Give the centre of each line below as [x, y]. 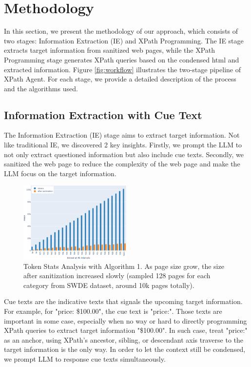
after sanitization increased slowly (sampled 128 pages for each [117, 275]
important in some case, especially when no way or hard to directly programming [125, 320]
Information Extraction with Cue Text [103, 114]
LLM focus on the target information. [60, 173]
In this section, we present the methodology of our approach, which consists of [121, 31]
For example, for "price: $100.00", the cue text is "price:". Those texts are [113, 311]
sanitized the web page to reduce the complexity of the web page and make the [122, 164]
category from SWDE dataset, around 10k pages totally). [109, 285]
